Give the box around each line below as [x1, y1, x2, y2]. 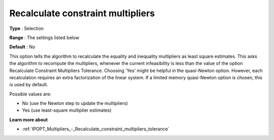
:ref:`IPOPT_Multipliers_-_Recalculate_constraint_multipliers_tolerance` [22, 126, 169, 132]
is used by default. [9, 82, 48, 88]
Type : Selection [9, 25, 44, 31]
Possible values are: [9, 91, 52, 97]
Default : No [9, 44, 36, 50]
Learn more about [9, 117, 48, 123]
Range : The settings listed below [9, 34, 80, 41]
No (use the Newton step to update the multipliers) [22, 100, 128, 107]
